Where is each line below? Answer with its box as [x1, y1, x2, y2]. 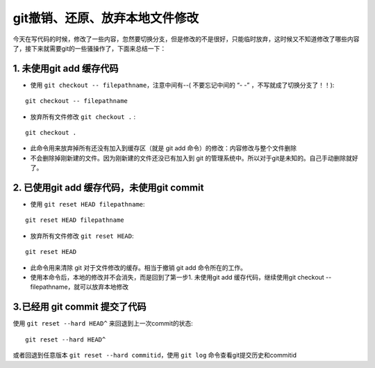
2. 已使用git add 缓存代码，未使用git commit [12, 182, 204, 193]
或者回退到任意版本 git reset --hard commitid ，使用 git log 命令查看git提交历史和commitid [12, 351, 297, 360]
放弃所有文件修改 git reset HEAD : [30, 232, 134, 240]
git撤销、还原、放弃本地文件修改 [12, 10, 199, 26]
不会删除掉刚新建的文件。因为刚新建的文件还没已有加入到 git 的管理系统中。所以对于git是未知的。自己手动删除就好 [30, 154, 358, 162]
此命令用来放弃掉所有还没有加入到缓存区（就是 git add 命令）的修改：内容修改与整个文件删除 [30, 144, 297, 152]
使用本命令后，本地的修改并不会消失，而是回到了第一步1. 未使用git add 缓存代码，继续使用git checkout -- [30, 273, 332, 282]
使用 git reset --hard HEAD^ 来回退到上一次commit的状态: [12, 319, 194, 328]
